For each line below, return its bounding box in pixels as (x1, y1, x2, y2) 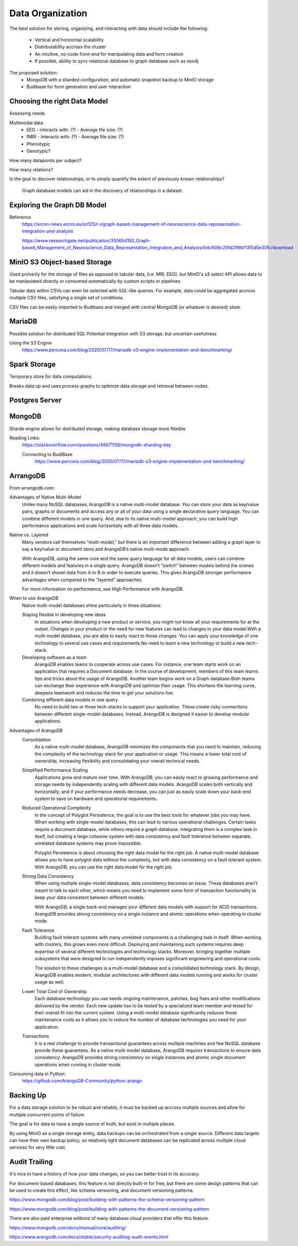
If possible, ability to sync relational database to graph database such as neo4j (34, 58, 199, 64)
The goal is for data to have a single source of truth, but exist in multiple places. (9, 1121, 176, 1127)
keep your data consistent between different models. (34, 894, 145, 900)
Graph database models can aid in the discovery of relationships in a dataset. (22, 187, 183, 194)
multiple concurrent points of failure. (9, 1111, 86, 1117)
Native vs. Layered (9, 532, 49, 538)
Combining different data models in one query (22, 697, 118, 703)
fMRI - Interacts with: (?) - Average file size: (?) (26, 134, 124, 140)
